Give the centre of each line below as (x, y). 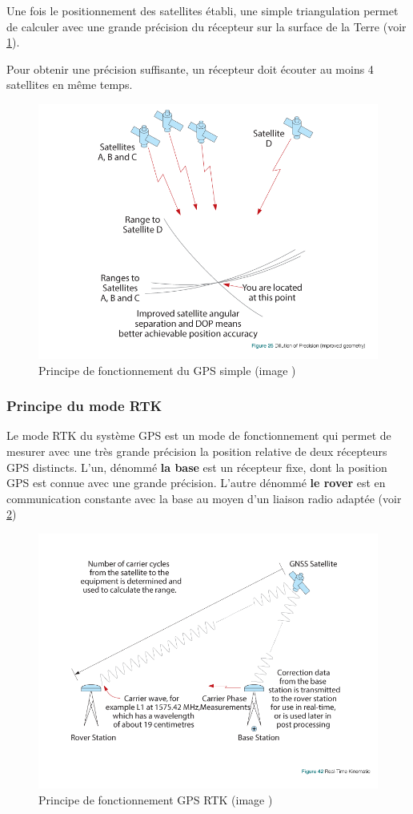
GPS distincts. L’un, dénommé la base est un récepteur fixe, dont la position (197, 467)
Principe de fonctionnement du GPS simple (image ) (167, 370)
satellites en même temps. (70, 85)
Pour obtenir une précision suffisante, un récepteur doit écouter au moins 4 (190, 69)
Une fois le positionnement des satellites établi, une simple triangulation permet (202, 10)
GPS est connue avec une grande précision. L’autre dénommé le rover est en (196, 483)
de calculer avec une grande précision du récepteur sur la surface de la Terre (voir (206, 26)
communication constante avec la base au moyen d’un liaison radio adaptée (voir (204, 498)
